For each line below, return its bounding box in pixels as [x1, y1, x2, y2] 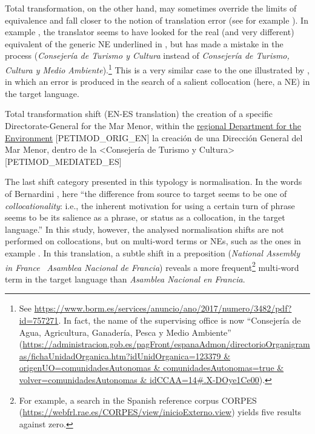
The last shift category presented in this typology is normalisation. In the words [5, 175, 302, 188]
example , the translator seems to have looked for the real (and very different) [5, 25, 294, 38]
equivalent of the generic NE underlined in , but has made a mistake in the [5, 37, 283, 50]
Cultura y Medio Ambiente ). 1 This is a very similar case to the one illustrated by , [5, 61, 310, 76]
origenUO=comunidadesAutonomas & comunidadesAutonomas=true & [19, 361, 284, 374]
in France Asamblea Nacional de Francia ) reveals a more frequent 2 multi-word [5, 259, 299, 273]
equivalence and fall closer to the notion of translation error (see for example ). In [5, 13, 308, 26]
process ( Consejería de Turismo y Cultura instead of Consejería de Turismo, [5, 49, 290, 62]
